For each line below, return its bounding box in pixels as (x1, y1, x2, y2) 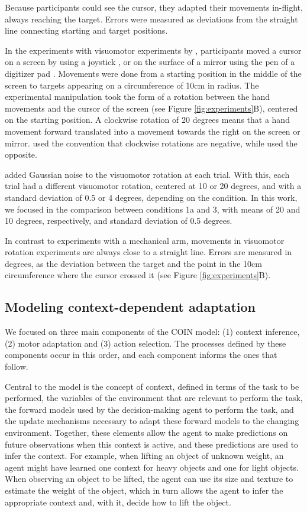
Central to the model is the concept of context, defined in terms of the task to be (5, 380, 299, 392)
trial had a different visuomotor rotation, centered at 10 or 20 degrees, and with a (5, 180, 302, 192)
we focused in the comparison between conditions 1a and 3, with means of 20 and (5, 203, 300, 215)
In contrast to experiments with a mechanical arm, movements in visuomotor (5, 234, 285, 246)
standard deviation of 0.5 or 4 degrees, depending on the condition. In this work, (5, 191, 298, 203)
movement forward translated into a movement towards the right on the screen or (5, 125, 300, 137)
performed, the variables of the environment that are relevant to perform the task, (5, 392, 303, 404)
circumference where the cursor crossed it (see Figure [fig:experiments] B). (5, 269, 271, 281)
